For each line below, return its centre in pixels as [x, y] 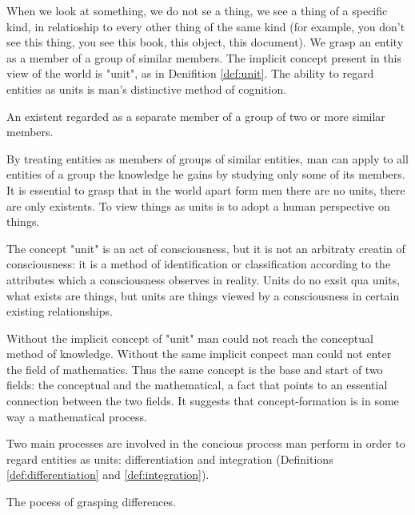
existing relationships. [60, 311]
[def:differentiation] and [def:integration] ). [108, 475]
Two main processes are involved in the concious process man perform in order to [206, 443]
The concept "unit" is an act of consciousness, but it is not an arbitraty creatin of [206, 248]
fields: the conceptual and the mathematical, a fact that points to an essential [197, 385]
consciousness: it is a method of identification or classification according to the [199, 264]
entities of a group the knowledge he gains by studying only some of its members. [206, 174]
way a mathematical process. [77, 416]
